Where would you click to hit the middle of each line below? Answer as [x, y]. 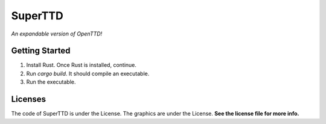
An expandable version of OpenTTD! [57, 34]
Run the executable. [51, 82]
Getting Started [41, 51]
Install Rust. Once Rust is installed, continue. [81, 65]
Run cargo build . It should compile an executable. [88, 73]
